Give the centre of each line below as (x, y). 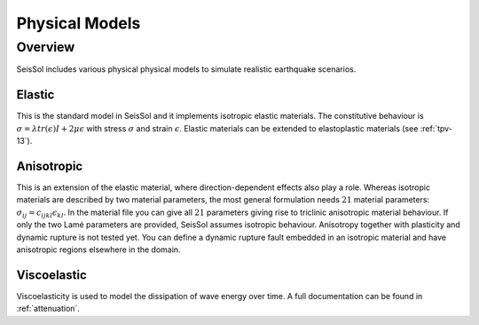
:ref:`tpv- (436, 128)
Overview (46, 47)
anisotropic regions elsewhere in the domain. (98, 250)
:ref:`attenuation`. (48, 309)
